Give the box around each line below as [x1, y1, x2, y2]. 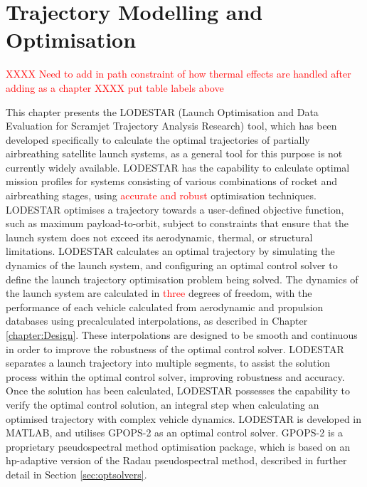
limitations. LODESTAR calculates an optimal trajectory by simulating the [6, 243, 335, 258]
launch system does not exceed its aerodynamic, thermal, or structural [6, 229, 313, 244]
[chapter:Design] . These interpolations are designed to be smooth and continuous [6, 328, 358, 342]
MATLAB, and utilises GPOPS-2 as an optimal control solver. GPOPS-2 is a [6, 425, 343, 440]
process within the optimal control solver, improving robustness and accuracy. [6, 369, 345, 384]
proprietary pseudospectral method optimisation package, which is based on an [6, 439, 351, 454]
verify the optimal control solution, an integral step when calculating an [6, 397, 319, 412]
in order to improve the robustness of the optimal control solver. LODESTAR [6, 341, 344, 356]
